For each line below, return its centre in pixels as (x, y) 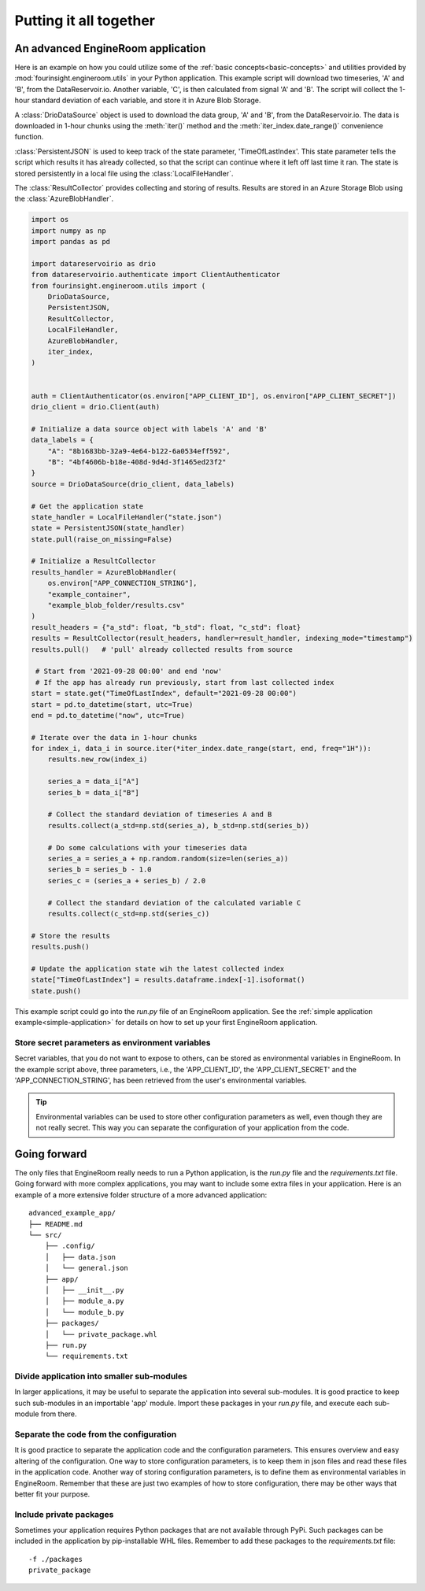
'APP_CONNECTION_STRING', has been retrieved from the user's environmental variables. (161, 1080)
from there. (59, 1414)
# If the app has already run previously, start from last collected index (185, 682)
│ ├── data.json (80, 1257)
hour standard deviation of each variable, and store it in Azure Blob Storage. (138, 100)
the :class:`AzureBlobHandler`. (64, 199)
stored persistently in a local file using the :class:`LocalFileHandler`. (124, 173)
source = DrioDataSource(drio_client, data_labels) (133, 484)
